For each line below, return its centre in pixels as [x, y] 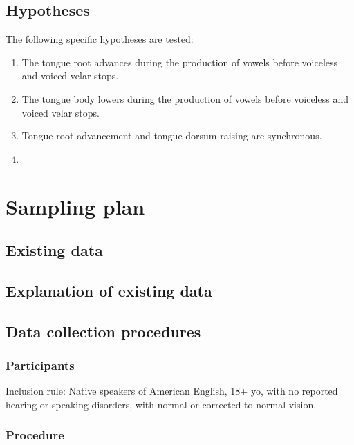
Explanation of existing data [109, 290]
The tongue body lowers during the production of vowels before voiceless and [185, 98]
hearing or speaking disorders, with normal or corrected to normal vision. [161, 404]
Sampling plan [75, 206]
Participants [40, 365]
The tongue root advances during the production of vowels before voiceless [180, 62]
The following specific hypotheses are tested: [100, 39]
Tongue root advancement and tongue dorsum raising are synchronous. [172, 136]
